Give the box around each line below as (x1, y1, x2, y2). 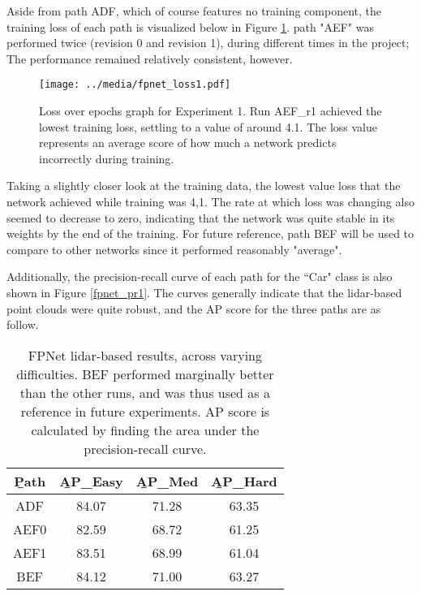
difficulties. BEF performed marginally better (16, 364, 274, 383)
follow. (6, 316, 39, 333)
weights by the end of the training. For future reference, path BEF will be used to (6, 225, 415, 242)
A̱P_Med (135, 471, 199, 490)
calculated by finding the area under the (31, 420, 260, 439)
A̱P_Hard (211, 471, 277, 490)
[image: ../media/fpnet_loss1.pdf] (39, 79, 231, 91)
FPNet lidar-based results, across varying (28, 345, 262, 365)
